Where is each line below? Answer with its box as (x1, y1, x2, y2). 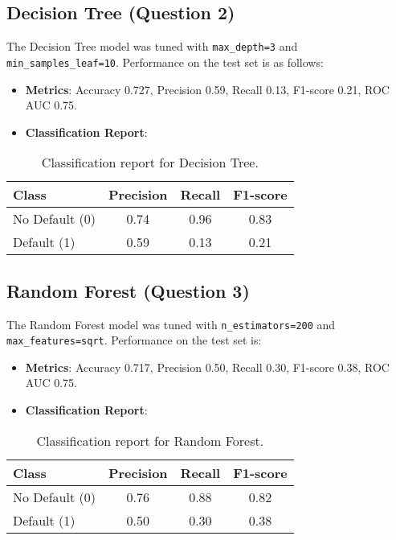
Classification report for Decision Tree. (41, 153, 259, 172)
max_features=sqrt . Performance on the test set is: (6, 332, 262, 348)
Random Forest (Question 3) (6, 278, 250, 303)
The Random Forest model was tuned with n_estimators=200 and (6, 315, 336, 332)
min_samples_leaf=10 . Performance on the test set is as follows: (6, 53, 324, 70)
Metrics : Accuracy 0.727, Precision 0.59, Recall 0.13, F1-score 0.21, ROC (25, 80, 390, 97)
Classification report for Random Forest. (36, 431, 264, 450)
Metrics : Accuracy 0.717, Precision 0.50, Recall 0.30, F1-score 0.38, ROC (25, 358, 390, 375)
